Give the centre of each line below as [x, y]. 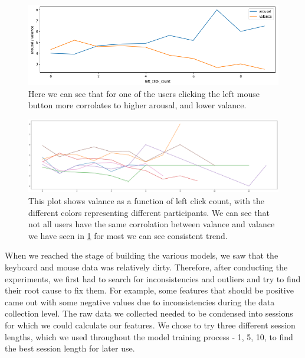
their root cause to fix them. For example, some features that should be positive [149, 290]
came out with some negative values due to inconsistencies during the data [140, 301]
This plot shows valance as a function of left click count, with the [147, 201]
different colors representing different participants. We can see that [149, 212]
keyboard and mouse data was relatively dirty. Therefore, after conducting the [146, 267]
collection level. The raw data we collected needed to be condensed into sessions [149, 313]
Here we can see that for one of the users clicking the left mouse [144, 93]
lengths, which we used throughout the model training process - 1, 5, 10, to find [149, 336]
